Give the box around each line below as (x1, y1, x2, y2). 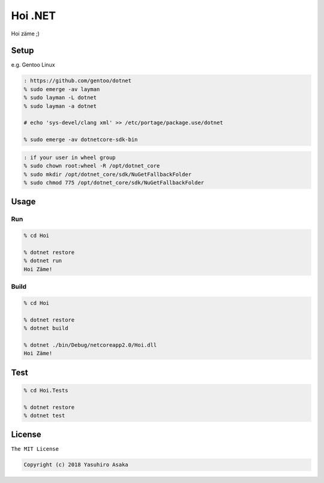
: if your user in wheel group (23, 154, 116, 161)
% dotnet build (23, 325, 68, 331)
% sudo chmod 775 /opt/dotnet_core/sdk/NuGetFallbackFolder (23, 179, 205, 186)
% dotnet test (23, 412, 65, 419)
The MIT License (11, 446, 59, 452)
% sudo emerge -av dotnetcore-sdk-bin (23, 136, 138, 143)
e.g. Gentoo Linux (11, 61, 55, 68)
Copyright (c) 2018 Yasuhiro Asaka (23, 461, 128, 468)
